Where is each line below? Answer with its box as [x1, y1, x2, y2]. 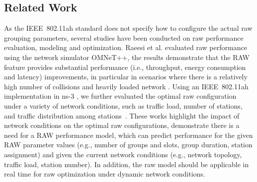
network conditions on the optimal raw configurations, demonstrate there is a [4, 120, 240, 130]
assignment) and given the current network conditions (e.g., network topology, [4, 149, 242, 159]
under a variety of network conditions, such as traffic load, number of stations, [4, 100, 243, 111]
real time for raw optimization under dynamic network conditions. [4, 169, 205, 179]
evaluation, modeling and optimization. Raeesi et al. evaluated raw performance [4, 42, 247, 53]
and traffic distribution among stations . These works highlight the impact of [4, 110, 240, 121]
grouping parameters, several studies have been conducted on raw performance [4, 32, 244, 43]
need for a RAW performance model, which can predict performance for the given [4, 129, 253, 140]
